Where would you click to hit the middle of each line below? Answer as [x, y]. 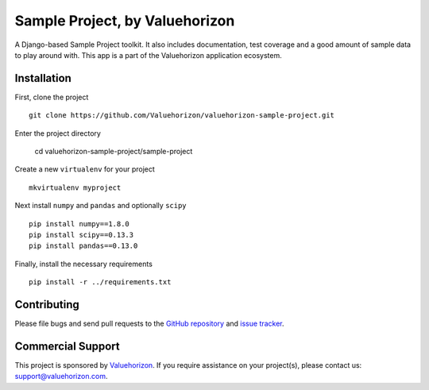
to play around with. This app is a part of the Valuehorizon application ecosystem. [148, 55]
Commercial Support [68, 346]
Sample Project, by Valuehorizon [125, 21]
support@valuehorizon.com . [61, 376]
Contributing [47, 305]
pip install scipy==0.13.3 [81, 235]
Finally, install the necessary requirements [83, 264]
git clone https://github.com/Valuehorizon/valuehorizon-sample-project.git [182, 116]
